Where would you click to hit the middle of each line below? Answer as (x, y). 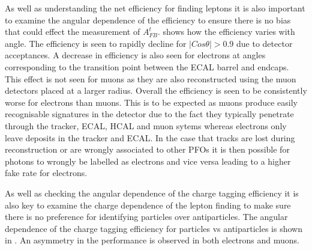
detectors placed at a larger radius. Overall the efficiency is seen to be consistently (156, 90)
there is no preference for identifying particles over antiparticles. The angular (146, 217)
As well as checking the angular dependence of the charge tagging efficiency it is (152, 193)
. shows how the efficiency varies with (226, 32)
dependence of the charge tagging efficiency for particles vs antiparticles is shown (154, 228)
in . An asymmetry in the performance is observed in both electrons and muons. (152, 240)
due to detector (265, 43)
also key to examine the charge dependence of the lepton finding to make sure (148, 205)
